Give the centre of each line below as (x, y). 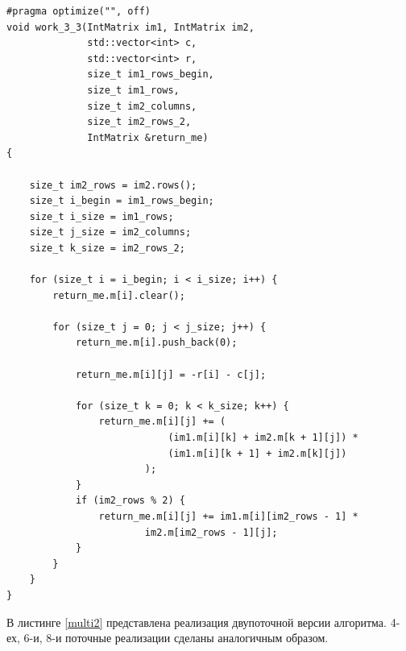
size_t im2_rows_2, (139, 122)
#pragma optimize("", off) (79, 11)
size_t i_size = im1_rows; (101, 216)
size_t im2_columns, (142, 106)
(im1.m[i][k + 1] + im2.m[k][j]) (257, 453)
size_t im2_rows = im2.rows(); (113, 185)
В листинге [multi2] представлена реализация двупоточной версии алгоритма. (197, 622)
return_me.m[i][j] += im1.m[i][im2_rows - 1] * (228, 516)
